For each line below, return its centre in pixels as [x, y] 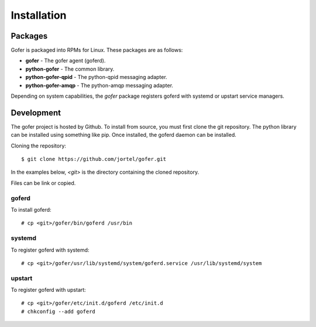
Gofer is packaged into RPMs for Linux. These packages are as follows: [97, 50]
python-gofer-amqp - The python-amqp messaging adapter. [99, 85]
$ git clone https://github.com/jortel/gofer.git [94, 159]
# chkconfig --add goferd [59, 311]
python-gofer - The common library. [70, 69]
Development [36, 113]
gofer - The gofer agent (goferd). [66, 61]
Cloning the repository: [39, 146]
